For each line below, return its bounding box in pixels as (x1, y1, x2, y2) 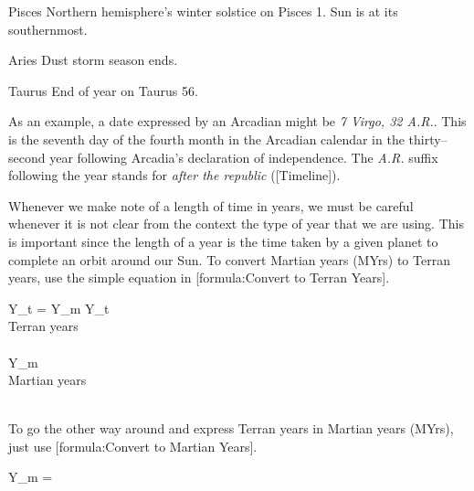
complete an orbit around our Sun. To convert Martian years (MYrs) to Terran (8, 250, 450, 269)
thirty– (408, 129, 448, 148)
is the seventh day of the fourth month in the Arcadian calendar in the (8, 129, 405, 148)
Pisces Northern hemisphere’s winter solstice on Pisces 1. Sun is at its (8, 2, 398, 20)
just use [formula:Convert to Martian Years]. (8, 436, 258, 455)
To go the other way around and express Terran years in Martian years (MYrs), (8, 419, 454, 438)
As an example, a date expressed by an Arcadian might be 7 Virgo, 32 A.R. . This (8, 112, 467, 131)
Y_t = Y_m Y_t (8, 298, 110, 317)
